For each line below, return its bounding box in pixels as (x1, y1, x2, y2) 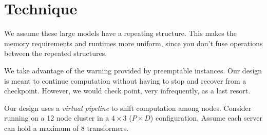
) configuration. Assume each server (150, 112, 262, 123)
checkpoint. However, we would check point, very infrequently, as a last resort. (4, 85, 251, 96)
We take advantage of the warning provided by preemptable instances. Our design (4, 65, 262, 75)
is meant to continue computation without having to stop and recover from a (4, 75, 246, 86)
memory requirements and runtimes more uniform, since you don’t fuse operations (4, 37, 263, 48)
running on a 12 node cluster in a (4, 112, 109, 123)
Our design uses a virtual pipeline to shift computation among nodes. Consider (4, 102, 252, 113)
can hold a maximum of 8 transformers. (4, 122, 129, 133)
